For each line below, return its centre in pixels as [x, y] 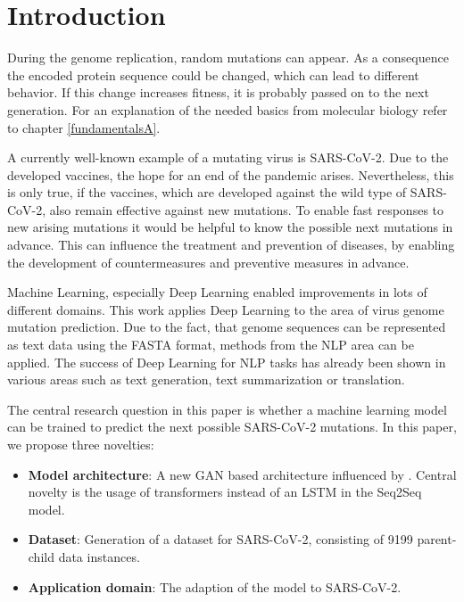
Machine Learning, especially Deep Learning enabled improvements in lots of [217, 292]
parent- [437, 539]
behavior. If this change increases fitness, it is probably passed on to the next [218, 92]
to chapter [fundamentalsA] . [84, 127]
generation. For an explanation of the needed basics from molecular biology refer [228, 109]
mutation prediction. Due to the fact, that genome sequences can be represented [227, 327]
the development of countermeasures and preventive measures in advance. [208, 262]
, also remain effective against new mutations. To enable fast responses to [243, 209]
